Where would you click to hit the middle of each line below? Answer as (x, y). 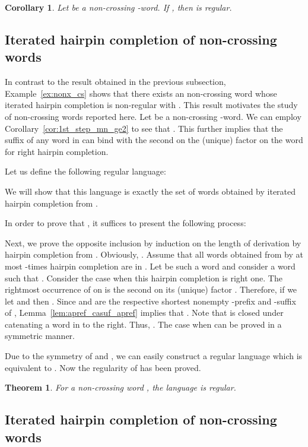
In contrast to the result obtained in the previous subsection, (115, 82)
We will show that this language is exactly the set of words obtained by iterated (150, 191)
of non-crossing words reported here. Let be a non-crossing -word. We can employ (153, 116)
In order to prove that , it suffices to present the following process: (126, 223)
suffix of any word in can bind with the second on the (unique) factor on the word (154, 140)
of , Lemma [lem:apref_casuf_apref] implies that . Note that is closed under (144, 313)
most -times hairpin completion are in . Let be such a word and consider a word (150, 266)
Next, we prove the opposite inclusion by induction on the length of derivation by (153, 242)
